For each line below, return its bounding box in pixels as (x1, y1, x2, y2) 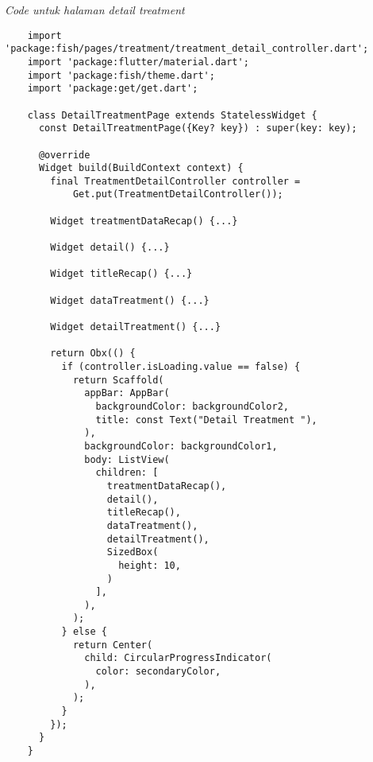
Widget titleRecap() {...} (50, 268, 193, 280)
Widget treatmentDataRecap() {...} (50, 215, 238, 227)
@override (38, 149, 90, 161)
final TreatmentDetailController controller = (50, 175, 301, 187)
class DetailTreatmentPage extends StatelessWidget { (27, 109, 317, 121)
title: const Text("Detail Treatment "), (95, 414, 317, 426)
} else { (61, 626, 107, 638)
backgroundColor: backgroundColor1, (84, 440, 278, 452)
